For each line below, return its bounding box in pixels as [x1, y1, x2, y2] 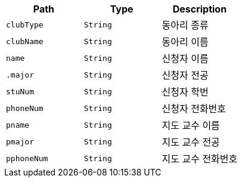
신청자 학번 [162, 86, 209, 98]
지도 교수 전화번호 [162, 153, 238, 165]
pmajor [6, 137, 34, 146]
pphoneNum [6, 153, 48, 163]
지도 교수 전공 [162, 136, 220, 148]
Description [172, 3, 227, 15]
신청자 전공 [162, 69, 209, 81]
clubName [6, 36, 44, 46]
